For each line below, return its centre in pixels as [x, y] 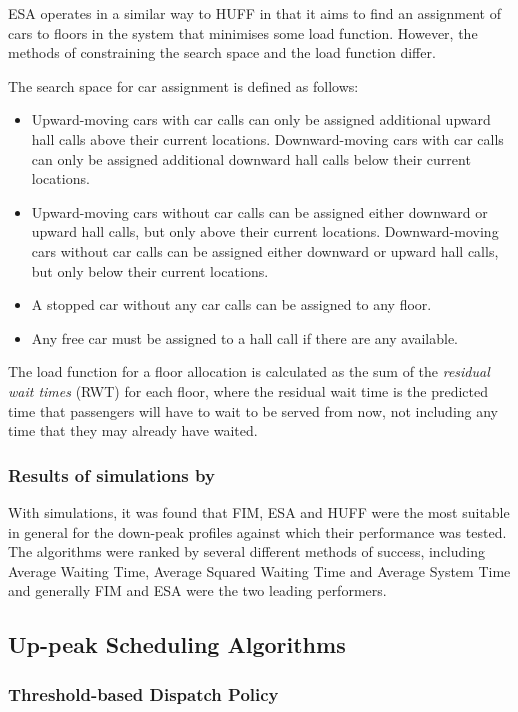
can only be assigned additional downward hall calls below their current [251, 158]
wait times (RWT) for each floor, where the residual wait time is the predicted [248, 390]
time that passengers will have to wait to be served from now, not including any [253, 410]
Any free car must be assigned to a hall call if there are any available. [244, 337]
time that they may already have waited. [133, 430]
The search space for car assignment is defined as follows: [183, 85]
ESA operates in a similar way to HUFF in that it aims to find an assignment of [254, 13]
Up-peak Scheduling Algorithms [177, 644]
